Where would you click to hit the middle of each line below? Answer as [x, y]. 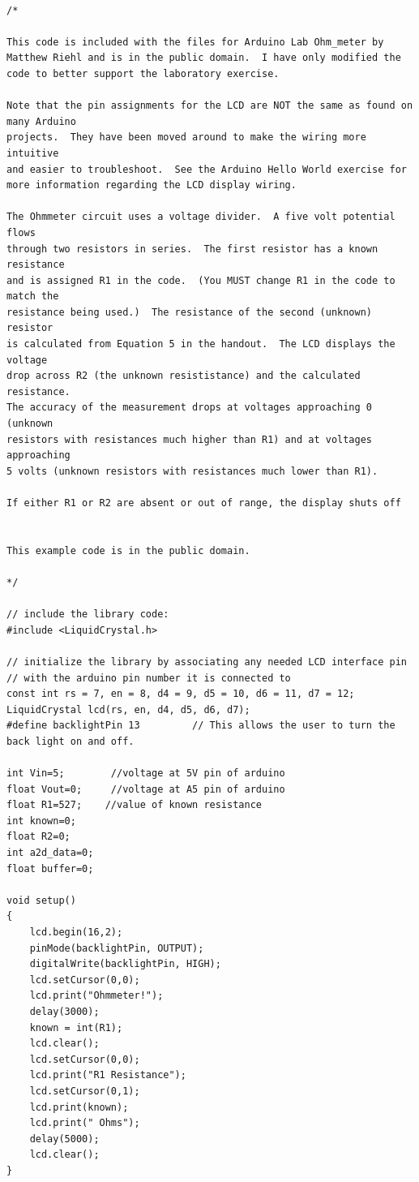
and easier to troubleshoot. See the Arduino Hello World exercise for [207, 169]
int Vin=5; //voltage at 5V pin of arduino [146, 774]
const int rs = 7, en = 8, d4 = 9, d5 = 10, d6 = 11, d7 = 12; [181, 694]
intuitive [33, 153]
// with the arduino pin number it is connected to [149, 678]
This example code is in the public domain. [128, 550]
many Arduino [41, 121]
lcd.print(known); [79, 1107]
